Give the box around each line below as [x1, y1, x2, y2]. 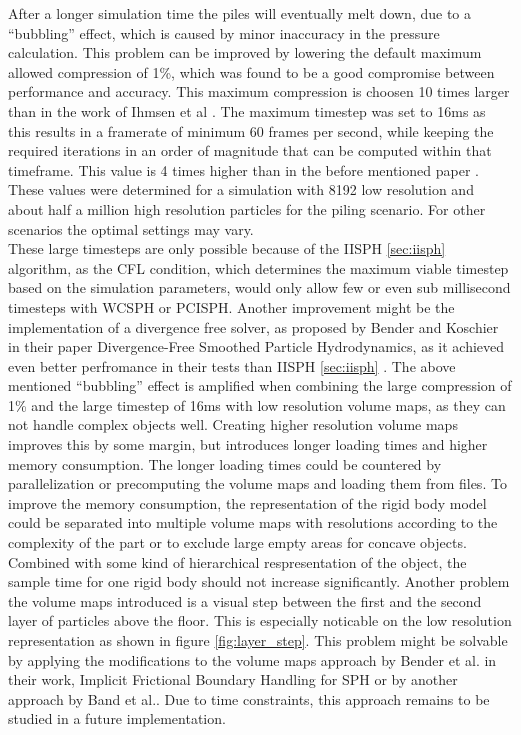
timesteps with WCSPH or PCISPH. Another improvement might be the [8, 296, 455, 317]
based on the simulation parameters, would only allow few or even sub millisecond [8, 277, 511, 298]
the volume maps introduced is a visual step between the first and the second [8, 590, 482, 611]
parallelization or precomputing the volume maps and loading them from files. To [8, 473, 507, 494]
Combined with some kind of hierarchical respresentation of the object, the [8, 551, 467, 572]
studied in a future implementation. [8, 708, 226, 729]
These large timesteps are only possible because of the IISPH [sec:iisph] [8, 238, 446, 259]
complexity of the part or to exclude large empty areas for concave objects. [8, 532, 467, 553]
